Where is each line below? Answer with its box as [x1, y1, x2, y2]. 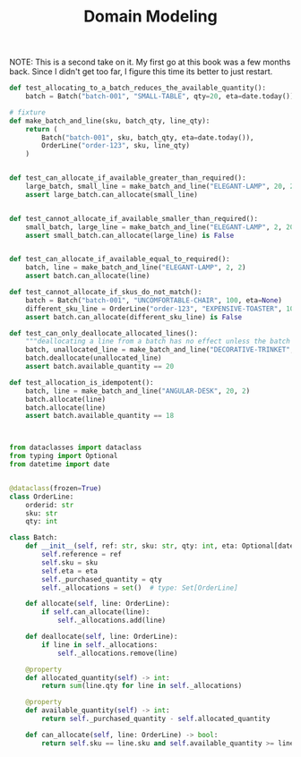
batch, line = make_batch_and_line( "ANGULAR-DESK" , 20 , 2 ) [25, 387, 251, 396]
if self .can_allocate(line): [41, 608, 150, 617]
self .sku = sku [41, 557, 99, 567]
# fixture [9, 107, 47, 117]
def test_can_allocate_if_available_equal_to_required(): [9, 255, 230, 264]
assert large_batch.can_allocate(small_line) [25, 190, 199, 199]
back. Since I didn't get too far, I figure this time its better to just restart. [9, 66, 273, 77]
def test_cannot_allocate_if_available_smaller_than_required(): [9, 214, 258, 223]
